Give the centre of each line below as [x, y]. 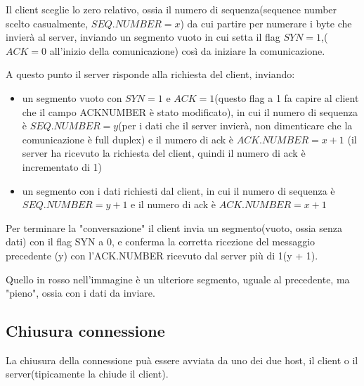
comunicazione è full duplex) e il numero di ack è [128, 139]
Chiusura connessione [85, 331]
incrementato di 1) [62, 166]
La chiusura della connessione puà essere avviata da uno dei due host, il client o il [182, 360]
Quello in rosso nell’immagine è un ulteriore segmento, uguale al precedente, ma [178, 279]
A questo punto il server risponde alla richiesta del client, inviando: [150, 74]
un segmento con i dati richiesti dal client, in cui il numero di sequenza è [178, 190]
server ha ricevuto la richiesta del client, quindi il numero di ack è [164, 153]
